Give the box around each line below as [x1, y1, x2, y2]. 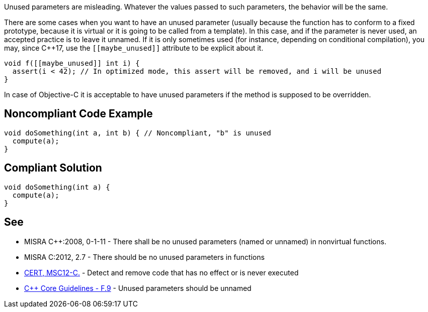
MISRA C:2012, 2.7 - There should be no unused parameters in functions [24, 252, 265, 261]
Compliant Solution [4, 162, 102, 175]
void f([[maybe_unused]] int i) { [4, 59, 140, 67]
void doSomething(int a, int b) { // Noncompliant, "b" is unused [4, 128, 272, 137]
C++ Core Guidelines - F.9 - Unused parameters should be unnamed [24, 283, 251, 292]
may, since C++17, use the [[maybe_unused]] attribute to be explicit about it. [4, 44, 264, 52]
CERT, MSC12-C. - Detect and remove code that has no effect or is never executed [24, 268, 299, 277]
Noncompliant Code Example [4, 107, 153, 120]
